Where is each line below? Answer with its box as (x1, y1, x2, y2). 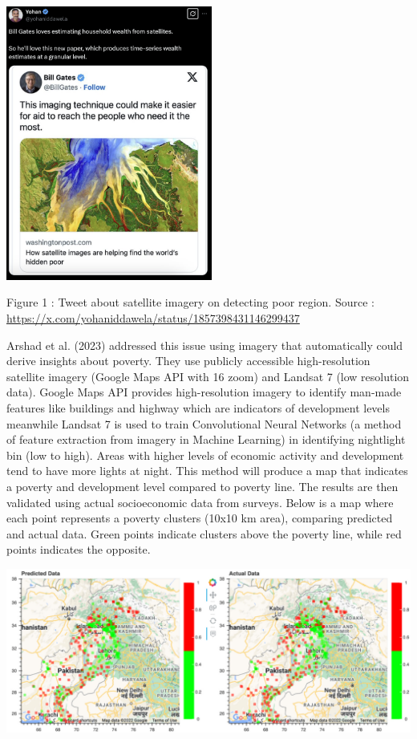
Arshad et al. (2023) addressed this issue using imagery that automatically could (6, 336, 403, 353)
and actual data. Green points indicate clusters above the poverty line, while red (6, 525, 402, 542)
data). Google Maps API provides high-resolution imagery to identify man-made (6, 384, 402, 400)
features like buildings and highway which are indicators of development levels (6, 400, 390, 416)
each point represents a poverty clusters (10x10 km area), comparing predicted (6, 510, 393, 526)
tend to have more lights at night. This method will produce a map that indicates (6, 462, 408, 479)
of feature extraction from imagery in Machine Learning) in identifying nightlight (6, 431, 406, 448)
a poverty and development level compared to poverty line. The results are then (6, 478, 399, 494)
